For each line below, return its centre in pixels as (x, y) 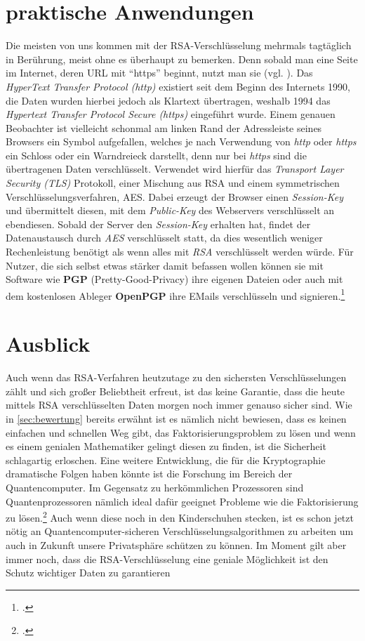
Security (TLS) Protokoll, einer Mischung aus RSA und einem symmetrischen (173, 183)
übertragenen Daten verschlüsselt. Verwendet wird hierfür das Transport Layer (175, 169)
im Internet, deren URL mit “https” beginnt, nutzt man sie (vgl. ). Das (159, 73)
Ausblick (48, 344)
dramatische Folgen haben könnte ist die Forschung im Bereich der (149, 474)
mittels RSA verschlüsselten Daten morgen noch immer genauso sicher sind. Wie (179, 405)
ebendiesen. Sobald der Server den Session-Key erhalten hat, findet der (158, 224)
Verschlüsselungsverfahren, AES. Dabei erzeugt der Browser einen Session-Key (175, 196)
